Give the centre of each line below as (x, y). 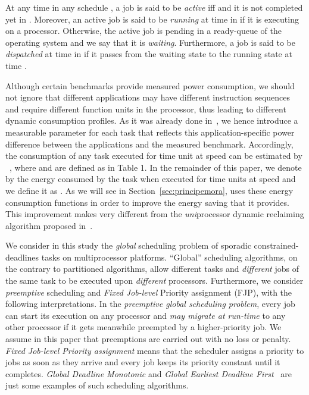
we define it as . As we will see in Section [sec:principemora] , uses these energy (149, 190)
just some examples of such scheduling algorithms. (97, 385)
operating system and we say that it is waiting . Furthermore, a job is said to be (150, 42)
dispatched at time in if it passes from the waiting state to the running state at (149, 54)
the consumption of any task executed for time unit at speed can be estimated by (154, 156)
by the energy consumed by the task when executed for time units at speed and (151, 179)
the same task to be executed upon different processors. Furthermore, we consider (154, 280)
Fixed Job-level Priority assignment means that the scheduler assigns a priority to (155, 350)
